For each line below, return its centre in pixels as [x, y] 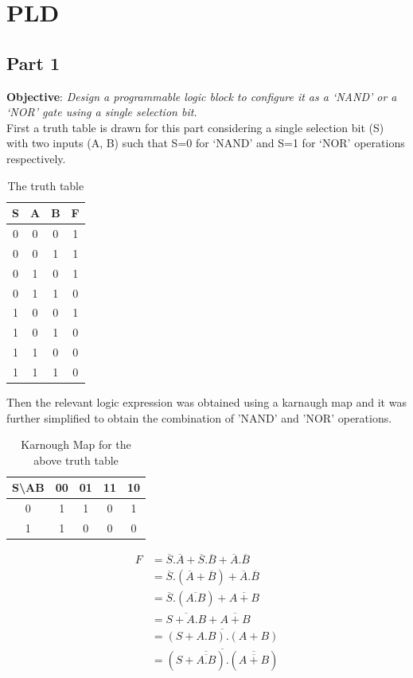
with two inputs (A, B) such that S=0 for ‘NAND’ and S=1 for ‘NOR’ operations [206, 143]
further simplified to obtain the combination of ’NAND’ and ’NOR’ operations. [199, 417]
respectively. [36, 158]
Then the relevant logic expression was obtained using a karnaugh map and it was [206, 401]
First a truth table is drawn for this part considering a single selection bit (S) [195, 127]
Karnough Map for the [76, 444]
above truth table [76, 460]
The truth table [46, 185]
